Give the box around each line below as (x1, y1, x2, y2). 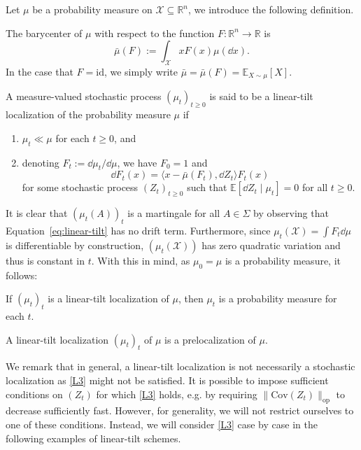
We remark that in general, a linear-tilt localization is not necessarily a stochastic (6, 359, 355, 374)
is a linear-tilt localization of (48, 291, 169, 306)
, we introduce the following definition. (188, 2, 354, 16)
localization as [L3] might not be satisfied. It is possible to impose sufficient (6, 372, 329, 387)
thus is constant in (6, 253, 85, 267)
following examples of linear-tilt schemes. (6, 430, 181, 445)
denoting (22, 155, 59, 169)
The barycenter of (6, 25, 83, 40)
